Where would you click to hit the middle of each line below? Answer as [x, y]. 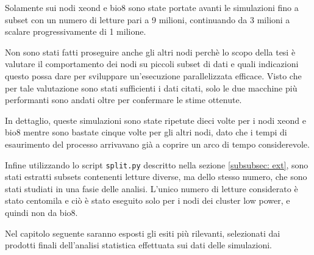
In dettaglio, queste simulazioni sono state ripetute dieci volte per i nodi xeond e [155, 120]
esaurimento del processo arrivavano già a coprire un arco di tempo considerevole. [157, 144]
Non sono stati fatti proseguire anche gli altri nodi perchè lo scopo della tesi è [150, 52]
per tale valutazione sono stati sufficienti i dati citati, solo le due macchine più [151, 88]
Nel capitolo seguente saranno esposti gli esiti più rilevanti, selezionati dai [143, 233]
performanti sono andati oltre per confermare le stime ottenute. [123, 100]
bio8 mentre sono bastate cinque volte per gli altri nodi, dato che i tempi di [146, 132]
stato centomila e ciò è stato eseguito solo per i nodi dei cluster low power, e [148, 200]
